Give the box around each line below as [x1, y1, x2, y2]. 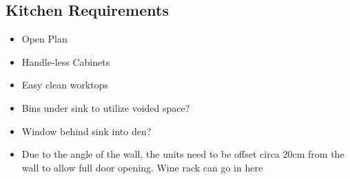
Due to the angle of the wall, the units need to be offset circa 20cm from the [21, 147, 344, 161]
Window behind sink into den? [21, 123, 152, 138]
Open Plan [21, 32, 68, 46]
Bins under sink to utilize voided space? [21, 100, 190, 115]
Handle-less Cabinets [21, 54, 110, 69]
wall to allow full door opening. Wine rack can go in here [21, 160, 263, 174]
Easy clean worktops [21, 77, 109, 92]
